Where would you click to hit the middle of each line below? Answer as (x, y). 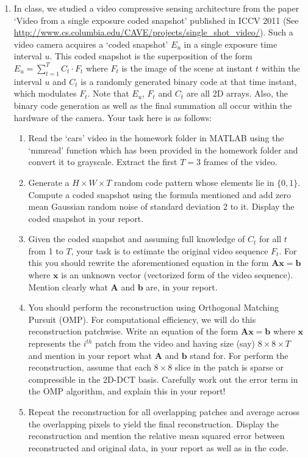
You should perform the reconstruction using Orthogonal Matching (153, 307)
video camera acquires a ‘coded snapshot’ (91, 44)
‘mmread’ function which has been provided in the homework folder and (163, 150)
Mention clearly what (68, 286)
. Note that (108, 93)
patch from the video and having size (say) (175, 343)
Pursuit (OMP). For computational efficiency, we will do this (142, 319)
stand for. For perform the (239, 355)
